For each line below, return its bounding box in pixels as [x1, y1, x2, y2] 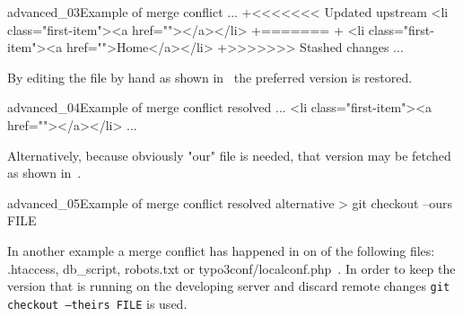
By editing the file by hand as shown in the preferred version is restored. [7, 67, 413, 86]
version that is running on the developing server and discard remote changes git [7, 276, 450, 295]
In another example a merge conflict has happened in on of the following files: [7, 241, 435, 259]
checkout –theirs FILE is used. [7, 294, 188, 312]
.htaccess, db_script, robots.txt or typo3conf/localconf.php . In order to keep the [7, 259, 456, 277]
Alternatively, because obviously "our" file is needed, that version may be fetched [7, 145, 451, 164]
